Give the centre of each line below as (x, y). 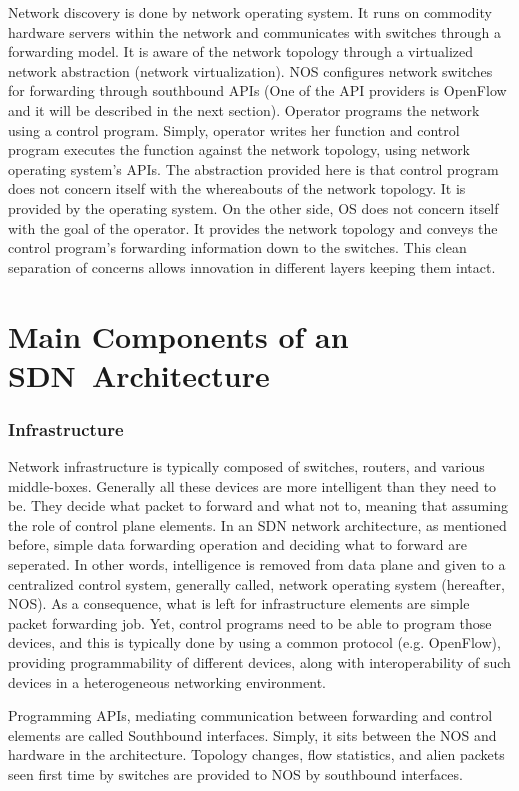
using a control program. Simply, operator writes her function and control (234, 129)
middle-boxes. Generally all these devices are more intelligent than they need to (252, 485)
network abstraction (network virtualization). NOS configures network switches (250, 70)
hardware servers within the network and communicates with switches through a (254, 31)
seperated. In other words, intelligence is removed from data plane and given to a (257, 564)
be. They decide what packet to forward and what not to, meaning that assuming (258, 505)
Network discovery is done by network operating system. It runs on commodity (250, 12)
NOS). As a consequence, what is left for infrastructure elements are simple (239, 603)
